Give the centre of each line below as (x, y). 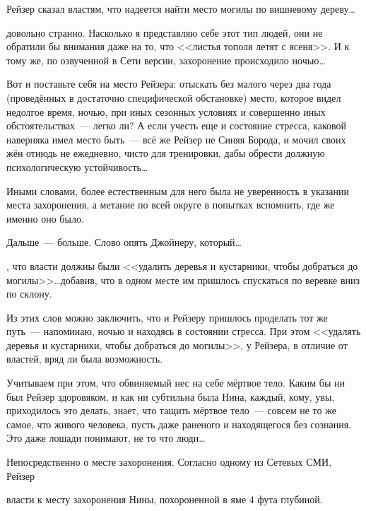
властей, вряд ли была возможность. (85, 359)
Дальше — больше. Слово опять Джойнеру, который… (124, 242)
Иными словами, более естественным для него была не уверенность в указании (178, 190)
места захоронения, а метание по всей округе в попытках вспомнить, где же (171, 205)
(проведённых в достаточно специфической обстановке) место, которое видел (174, 97)
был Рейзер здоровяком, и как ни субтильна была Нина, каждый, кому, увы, (171, 396)
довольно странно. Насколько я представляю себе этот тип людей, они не (165, 32)
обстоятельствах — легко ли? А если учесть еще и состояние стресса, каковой (176, 125)
